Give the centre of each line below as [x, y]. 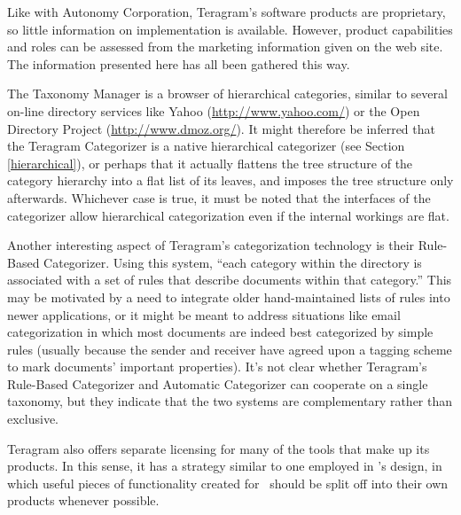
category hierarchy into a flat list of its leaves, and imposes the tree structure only [230, 180]
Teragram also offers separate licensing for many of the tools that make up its [219, 448]
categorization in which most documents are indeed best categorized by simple [220, 332]
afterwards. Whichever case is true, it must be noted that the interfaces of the [219, 197]
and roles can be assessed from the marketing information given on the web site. [225, 47]
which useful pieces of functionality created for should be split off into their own [228, 483]
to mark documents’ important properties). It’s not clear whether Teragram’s [217, 367]
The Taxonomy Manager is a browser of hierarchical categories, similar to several [227, 94]
